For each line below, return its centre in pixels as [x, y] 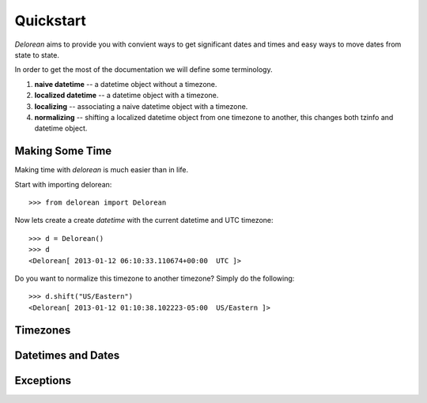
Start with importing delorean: [63, 184]
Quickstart [51, 21]
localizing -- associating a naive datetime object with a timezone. [141, 106]
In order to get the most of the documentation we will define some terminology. [144, 70]
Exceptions [43, 380]
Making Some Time [63, 151]
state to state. [37, 55]
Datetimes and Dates [67, 355]
